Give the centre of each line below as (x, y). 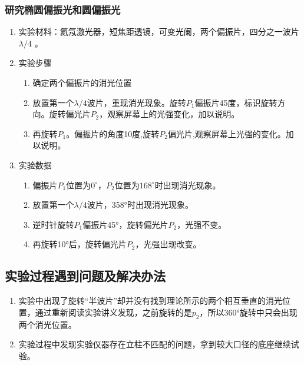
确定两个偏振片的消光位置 (82, 82)
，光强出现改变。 (168, 244)
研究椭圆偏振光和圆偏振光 (63, 9)
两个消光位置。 (47, 324)
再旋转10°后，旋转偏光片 (80, 244)
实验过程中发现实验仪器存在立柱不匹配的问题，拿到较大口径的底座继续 (155, 344)
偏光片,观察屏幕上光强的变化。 (227, 133)
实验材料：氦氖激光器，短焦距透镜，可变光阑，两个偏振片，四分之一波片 (159, 31)
